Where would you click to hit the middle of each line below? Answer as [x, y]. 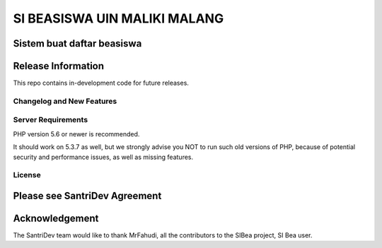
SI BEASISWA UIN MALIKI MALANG [118, 18]
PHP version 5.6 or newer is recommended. [76, 134]
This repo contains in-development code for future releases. [101, 83]
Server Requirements [51, 120]
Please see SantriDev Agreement [87, 195]
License [27, 175]
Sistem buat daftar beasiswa [77, 43]
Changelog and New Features [65, 101]
